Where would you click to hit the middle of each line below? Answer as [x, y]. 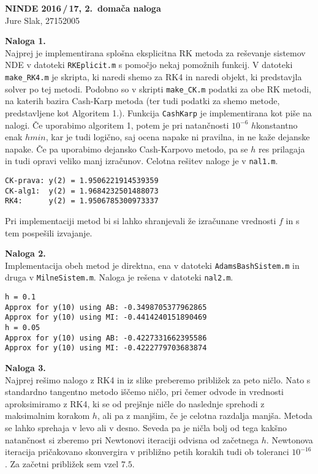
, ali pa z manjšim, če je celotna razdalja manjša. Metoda [205, 416]
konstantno [277, 125]
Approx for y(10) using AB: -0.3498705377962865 [106, 307]
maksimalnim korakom [47, 416]
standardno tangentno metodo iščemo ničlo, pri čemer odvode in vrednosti [145, 392]
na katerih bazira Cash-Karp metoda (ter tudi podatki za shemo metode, [142, 101]
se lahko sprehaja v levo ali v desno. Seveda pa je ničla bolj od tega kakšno [146, 427]
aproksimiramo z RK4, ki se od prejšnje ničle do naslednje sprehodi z [135, 403]
